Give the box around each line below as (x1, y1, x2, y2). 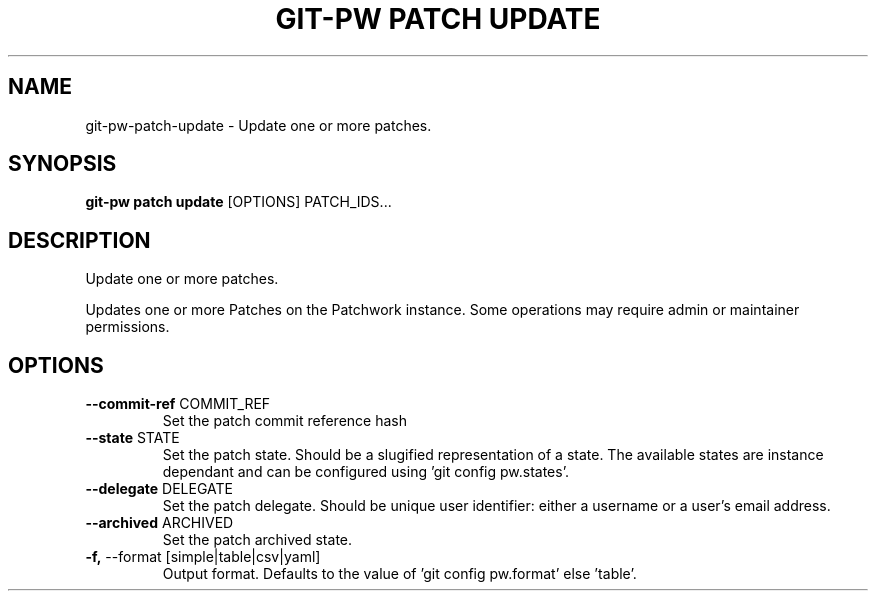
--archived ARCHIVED (85, 514, 234, 532)
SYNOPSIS (8, 151, 117, 177)
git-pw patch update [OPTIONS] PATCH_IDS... (85, 193, 392, 211)
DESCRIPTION (8, 227, 151, 253)
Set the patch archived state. (162, 531, 353, 549)
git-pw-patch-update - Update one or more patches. (85, 116, 432, 134)
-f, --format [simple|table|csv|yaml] (85, 548, 321, 566)
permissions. (85, 318, 170, 336)
